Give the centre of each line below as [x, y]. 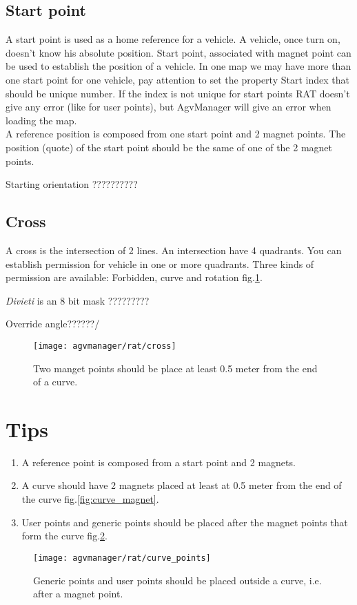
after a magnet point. [78, 594]
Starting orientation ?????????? [72, 184]
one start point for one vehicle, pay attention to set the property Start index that [177, 79]
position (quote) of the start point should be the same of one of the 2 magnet [169, 147]
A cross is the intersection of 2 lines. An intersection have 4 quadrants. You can [174, 250]
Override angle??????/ [53, 324]
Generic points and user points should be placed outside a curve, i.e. [177, 580]
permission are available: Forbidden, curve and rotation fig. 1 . [134, 277]
